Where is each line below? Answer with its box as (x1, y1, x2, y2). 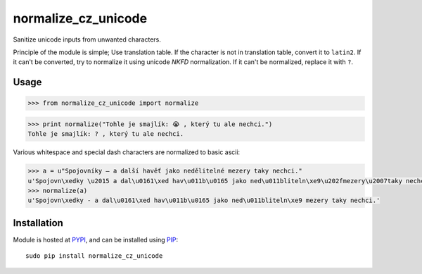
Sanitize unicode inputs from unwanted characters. (13, 35, 162, 44)
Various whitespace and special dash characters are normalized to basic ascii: (13, 148, 241, 156)
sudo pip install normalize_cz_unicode (25, 252, 163, 260)
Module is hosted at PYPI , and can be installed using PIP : (13, 235, 179, 244)
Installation (13, 217, 63, 229)
